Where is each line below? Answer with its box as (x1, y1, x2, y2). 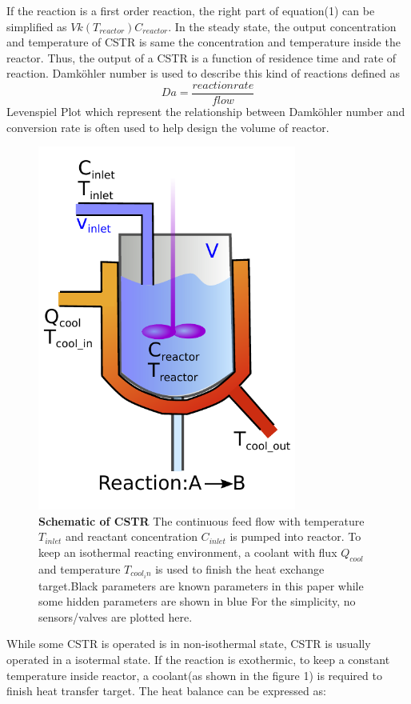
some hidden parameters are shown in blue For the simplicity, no (38, 593, 356, 610)
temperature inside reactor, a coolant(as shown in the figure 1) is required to (6, 666, 382, 683)
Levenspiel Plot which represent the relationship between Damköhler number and (6, 103, 405, 120)
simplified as (6, 18, 67, 34)
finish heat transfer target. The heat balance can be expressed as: (6, 682, 326, 699)
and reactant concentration (65, 528, 198, 545)
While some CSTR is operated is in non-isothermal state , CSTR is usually (6, 635, 371, 652)
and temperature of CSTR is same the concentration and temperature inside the (6, 34, 401, 50)
